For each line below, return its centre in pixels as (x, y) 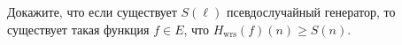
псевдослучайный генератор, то (311, 11)
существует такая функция (78, 29)
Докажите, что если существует (92, 11)
